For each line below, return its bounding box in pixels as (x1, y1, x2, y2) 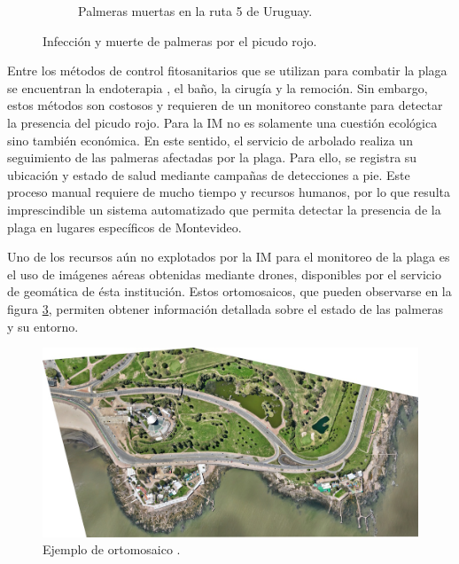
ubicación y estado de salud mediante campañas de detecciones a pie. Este (7, 165, 410, 184)
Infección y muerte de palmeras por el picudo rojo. (43, 31, 317, 50)
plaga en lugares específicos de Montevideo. (7, 217, 242, 236)
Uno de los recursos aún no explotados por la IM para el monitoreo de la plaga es (7, 247, 450, 266)
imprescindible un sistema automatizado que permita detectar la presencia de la (7, 200, 441, 218)
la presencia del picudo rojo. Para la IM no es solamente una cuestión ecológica (7, 113, 438, 131)
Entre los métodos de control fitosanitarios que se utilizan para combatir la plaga (7, 61, 447, 80)
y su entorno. (7, 317, 79, 335)
